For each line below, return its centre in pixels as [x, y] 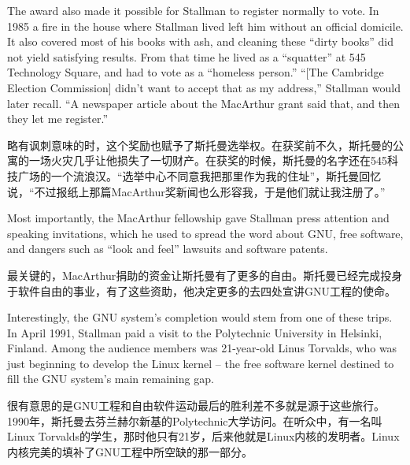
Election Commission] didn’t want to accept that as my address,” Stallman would [204, 87]
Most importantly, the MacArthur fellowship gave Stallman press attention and [198, 218]
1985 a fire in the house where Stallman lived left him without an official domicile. [205, 26]
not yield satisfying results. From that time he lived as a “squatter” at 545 [187, 56]
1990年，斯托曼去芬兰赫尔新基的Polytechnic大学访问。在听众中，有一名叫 [195, 420]
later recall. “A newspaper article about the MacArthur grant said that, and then [204, 103]
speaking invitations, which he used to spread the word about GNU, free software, [205, 233]
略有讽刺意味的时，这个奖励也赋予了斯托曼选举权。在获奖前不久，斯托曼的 [200, 145]
